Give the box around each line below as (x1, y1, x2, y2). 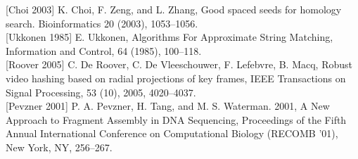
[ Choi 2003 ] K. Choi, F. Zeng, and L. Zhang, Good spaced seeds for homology (6, 2, 342, 16)
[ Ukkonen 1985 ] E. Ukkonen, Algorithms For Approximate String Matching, (6, 30, 333, 44)
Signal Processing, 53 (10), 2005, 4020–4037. (6, 84, 196, 99)
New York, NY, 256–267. (6, 139, 113, 154)
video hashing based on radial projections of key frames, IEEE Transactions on (6, 70, 346, 85)
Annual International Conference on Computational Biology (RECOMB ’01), (6, 126, 338, 141)
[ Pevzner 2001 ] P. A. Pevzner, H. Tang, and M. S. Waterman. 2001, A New (6, 98, 330, 113)
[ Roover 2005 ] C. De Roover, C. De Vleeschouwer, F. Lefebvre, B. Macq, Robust (6, 57, 352, 72)
